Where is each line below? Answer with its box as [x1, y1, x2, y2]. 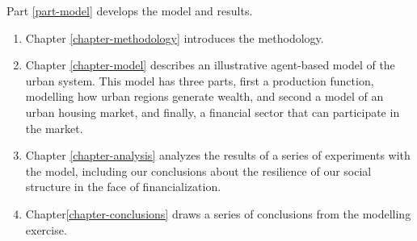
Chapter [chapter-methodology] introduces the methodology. [25, 29, 324, 46]
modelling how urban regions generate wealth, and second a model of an [25, 88, 384, 105]
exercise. [25, 221, 67, 238]
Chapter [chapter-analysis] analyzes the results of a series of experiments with [25, 147, 411, 164]
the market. [25, 119, 83, 136]
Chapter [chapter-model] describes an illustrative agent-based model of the [25, 56, 395, 73]
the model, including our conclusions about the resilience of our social [25, 162, 372, 179]
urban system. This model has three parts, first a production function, [25, 72, 374, 89]
